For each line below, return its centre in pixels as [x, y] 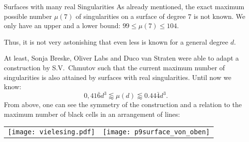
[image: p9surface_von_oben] [156, 132]
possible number [28, 16]
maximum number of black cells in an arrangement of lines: [92, 114]
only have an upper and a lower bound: [62, 25]
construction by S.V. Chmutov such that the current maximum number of [115, 67]
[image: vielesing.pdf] [52, 132]
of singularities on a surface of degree [131, 16]
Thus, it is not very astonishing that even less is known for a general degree [116, 41]
